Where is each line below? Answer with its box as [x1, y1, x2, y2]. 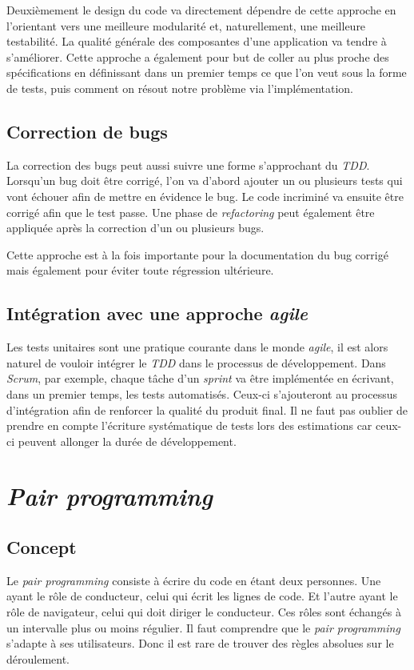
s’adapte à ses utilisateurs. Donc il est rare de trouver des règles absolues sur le [6, 635, 394, 652]
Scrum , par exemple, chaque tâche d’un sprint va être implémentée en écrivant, [6, 370, 394, 387]
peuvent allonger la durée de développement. [18, 432, 237, 449]
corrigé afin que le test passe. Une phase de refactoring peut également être [6, 203, 375, 220]
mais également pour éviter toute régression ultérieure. [6, 262, 274, 279]
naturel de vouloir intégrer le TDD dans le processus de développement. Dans [6, 354, 386, 371]
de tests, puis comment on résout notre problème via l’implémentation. [6, 79, 354, 96]
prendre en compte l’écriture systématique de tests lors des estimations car [6, 417, 372, 434]
